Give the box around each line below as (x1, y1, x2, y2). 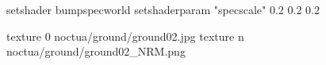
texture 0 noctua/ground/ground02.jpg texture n (6, 27, 244, 44)
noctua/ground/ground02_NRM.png (6, 43, 186, 60)
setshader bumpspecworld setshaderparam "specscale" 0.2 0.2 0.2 (6, 2, 320, 17)
